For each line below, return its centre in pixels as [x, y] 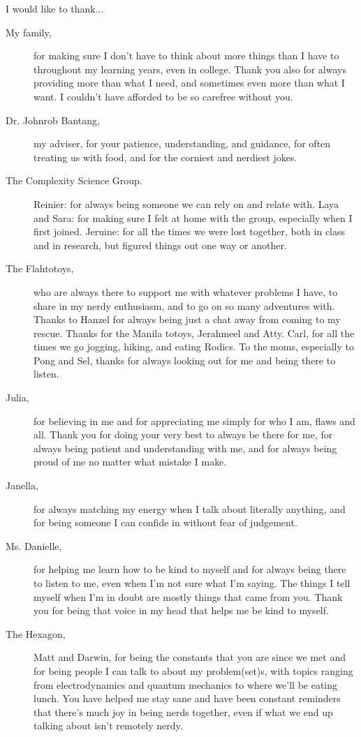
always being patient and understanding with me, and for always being [185, 448]
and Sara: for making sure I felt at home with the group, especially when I [193, 217]
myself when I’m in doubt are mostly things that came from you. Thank [188, 596]
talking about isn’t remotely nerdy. [108, 725]
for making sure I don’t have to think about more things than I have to [186, 55]
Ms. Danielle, [34, 545]
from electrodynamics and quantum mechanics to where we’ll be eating [186, 684]
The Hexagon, [36, 633]
